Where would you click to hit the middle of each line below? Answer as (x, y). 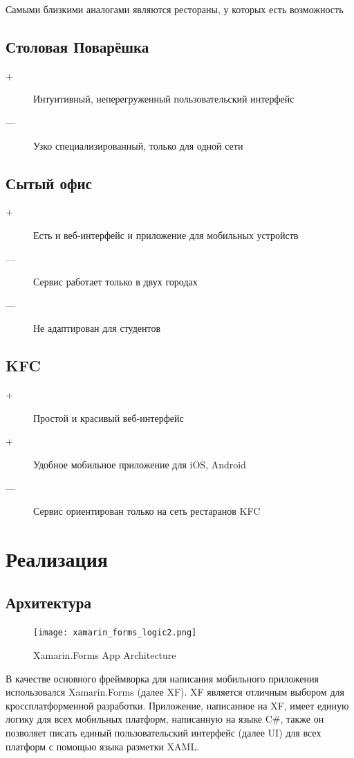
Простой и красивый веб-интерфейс (109, 417)
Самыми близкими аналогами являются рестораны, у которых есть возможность (175, 9)
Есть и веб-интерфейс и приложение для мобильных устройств (166, 235)
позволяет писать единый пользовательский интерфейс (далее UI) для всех (164, 732)
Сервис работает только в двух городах (115, 282)
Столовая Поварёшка (77, 46)
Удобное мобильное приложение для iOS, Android (140, 464)
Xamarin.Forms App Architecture (105, 654)
